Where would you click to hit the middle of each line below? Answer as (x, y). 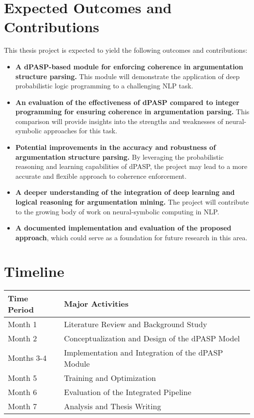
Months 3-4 (27, 358)
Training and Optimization (110, 377)
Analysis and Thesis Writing (113, 406)
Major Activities (96, 304)
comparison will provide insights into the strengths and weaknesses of (119, 121)
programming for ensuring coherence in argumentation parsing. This (132, 112)
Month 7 (22, 406)
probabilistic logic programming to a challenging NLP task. (104, 86)
